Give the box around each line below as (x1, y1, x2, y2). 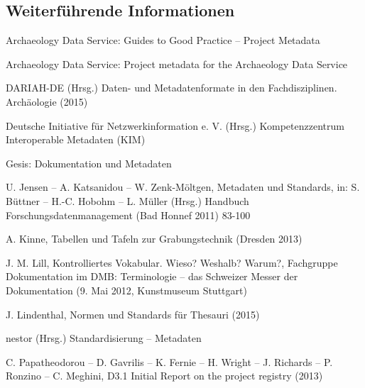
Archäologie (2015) (6, 94, 88, 109)
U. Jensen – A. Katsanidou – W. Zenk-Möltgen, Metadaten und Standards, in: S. (6, 179, 360, 194)
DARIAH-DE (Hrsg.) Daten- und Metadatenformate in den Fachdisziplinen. (6, 80, 337, 95)
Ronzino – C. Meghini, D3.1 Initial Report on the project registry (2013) (6, 368, 323, 383)
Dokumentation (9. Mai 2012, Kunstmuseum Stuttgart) (6, 282, 247, 297)
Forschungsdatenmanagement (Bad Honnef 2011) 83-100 (6, 207, 251, 222)
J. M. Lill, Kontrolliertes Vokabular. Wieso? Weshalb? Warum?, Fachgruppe (6, 255, 338, 270)
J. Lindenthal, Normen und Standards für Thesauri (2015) (6, 306, 260, 321)
